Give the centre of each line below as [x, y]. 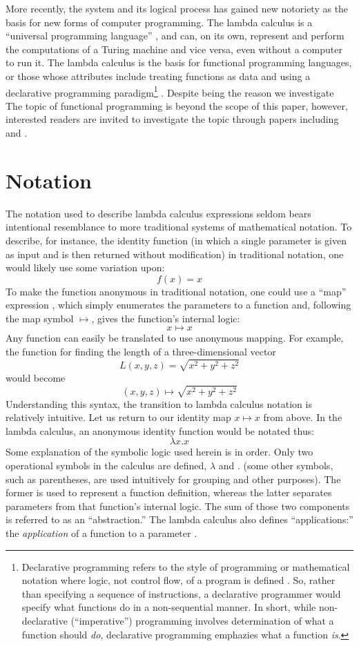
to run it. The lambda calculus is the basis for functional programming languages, [179, 62]
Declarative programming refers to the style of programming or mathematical [186, 566]
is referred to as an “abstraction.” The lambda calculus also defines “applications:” [179, 519]
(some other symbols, [288, 465]
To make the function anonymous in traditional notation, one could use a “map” [176, 291]
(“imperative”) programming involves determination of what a [202, 620]
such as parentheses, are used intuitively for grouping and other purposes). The [173, 479]
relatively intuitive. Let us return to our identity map [118, 417]
